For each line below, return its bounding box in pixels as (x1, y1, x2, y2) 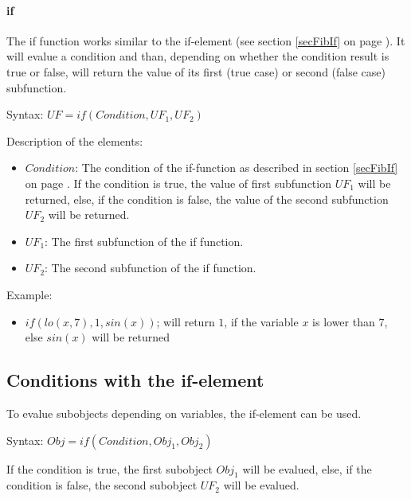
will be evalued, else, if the (242, 460, 372, 477)
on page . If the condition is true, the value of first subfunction (25, 174, 331, 191)
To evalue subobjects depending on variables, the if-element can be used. (6, 404, 362, 421)
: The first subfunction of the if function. (45, 232, 244, 249)
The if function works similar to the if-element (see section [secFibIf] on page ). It (6, 32, 405, 49)
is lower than (312, 313, 375, 329)
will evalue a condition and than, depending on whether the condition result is (6, 48, 389, 64)
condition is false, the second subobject (6, 477, 198, 493)
